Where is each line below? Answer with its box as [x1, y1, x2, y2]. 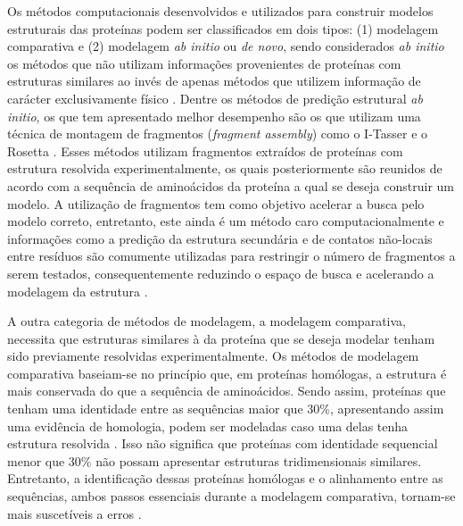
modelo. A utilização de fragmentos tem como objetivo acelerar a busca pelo [7, 194, 425, 213]
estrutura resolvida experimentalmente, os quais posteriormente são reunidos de [7, 159, 442, 178]
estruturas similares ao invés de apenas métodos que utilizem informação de [7, 71, 421, 90]
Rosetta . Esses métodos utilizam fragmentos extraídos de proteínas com [7, 141, 403, 160]
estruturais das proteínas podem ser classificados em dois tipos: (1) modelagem [7, 19, 439, 38]
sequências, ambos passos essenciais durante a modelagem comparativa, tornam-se [7, 487, 456, 505]
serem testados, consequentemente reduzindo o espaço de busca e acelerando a [7, 263, 434, 282]
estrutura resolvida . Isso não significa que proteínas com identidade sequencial [7, 434, 438, 453]
